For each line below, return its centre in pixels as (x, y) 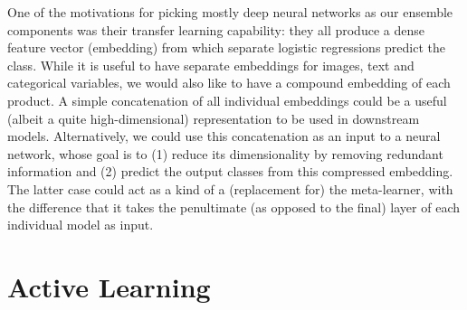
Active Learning (109, 286)
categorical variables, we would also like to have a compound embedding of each (229, 83)
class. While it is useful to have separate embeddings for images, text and (211, 65)
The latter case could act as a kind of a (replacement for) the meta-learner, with (230, 188)
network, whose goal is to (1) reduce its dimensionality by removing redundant (225, 153)
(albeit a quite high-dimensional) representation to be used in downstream (214, 118)
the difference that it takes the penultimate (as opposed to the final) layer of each (233, 207)
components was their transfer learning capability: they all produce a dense (216, 29)
